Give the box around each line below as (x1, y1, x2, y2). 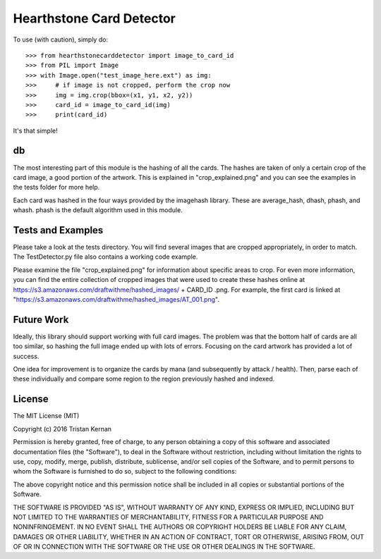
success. (13, 352, 40, 360)
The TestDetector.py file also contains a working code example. (13, 252, 198, 261)
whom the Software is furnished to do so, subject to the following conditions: (13, 467, 237, 476)
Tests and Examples (13, 224, 104, 236)
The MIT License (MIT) (13, 412, 80, 420)
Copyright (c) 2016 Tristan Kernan (13, 424, 112, 433)
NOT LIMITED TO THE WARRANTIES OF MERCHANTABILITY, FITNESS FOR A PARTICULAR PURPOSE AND (13, 512, 324, 521)
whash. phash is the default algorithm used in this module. (13, 206, 183, 214)
